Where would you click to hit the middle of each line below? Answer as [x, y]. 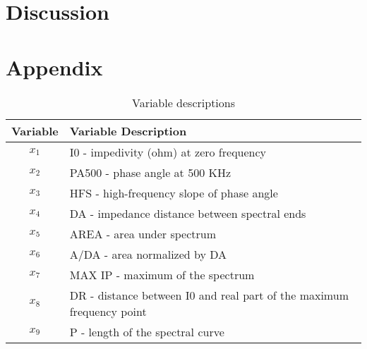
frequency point [108, 311]
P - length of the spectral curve [147, 331]
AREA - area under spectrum [143, 233]
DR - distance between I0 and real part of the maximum [209, 295]
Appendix [54, 67]
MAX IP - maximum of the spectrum [162, 274]
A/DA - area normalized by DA [148, 254]
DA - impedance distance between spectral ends [188, 213]
